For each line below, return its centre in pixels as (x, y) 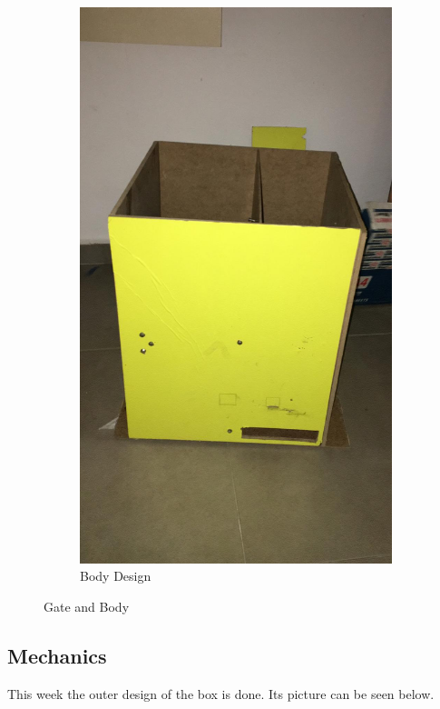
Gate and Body (87, 606)
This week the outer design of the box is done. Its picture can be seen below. (221, 693)
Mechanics (57, 655)
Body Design (116, 576)
